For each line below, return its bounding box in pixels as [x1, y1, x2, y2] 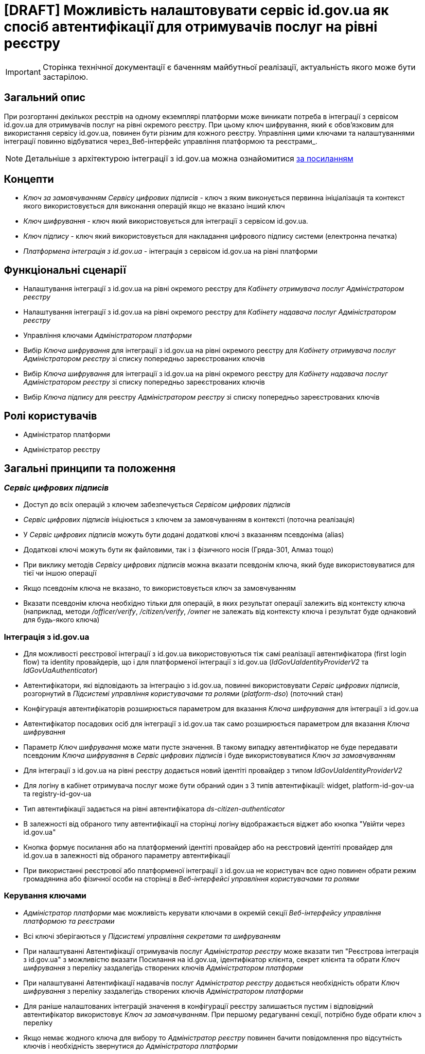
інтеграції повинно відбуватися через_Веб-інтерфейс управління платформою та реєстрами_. [4, 137, 318, 145]
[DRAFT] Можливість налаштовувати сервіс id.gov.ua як [4, 2, 389, 18]
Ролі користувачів [4, 409, 97, 422]
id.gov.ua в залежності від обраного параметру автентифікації [23, 851, 230, 860]
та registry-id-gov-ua [23, 790, 91, 798]
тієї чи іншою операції [23, 569, 97, 578]
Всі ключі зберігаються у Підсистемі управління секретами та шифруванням [23, 931, 281, 940]
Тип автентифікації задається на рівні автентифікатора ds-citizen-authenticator [23, 805, 285, 813]
